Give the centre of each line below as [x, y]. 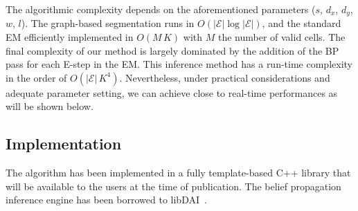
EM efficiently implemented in [70, 37]
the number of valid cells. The [281, 37]
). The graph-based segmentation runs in [108, 23]
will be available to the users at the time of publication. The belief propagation [173, 186]
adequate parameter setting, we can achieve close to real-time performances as [172, 92]
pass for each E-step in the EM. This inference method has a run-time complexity [179, 64]
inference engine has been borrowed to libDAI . [106, 200]
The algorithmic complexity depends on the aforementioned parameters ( [161, 9]
